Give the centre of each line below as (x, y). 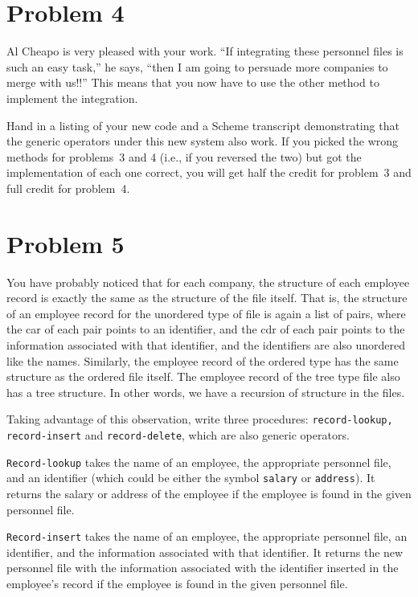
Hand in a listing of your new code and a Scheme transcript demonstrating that (203, 125)
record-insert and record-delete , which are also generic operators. (178, 435)
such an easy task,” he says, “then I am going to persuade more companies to (197, 66)
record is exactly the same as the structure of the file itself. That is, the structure (207, 298)
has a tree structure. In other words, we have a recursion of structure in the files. (206, 392)
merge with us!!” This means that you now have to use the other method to (193, 82)
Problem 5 (66, 243)
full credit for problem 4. (68, 188)
